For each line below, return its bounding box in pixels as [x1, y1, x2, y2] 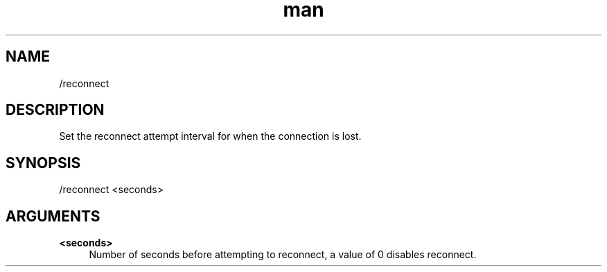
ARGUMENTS [6, 207, 100, 225]
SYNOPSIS [6, 154, 81, 172]
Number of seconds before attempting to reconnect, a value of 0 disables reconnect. [89, 248, 477, 261]
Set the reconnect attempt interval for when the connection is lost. [59, 130, 362, 143]
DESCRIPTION [6, 101, 105, 119]
